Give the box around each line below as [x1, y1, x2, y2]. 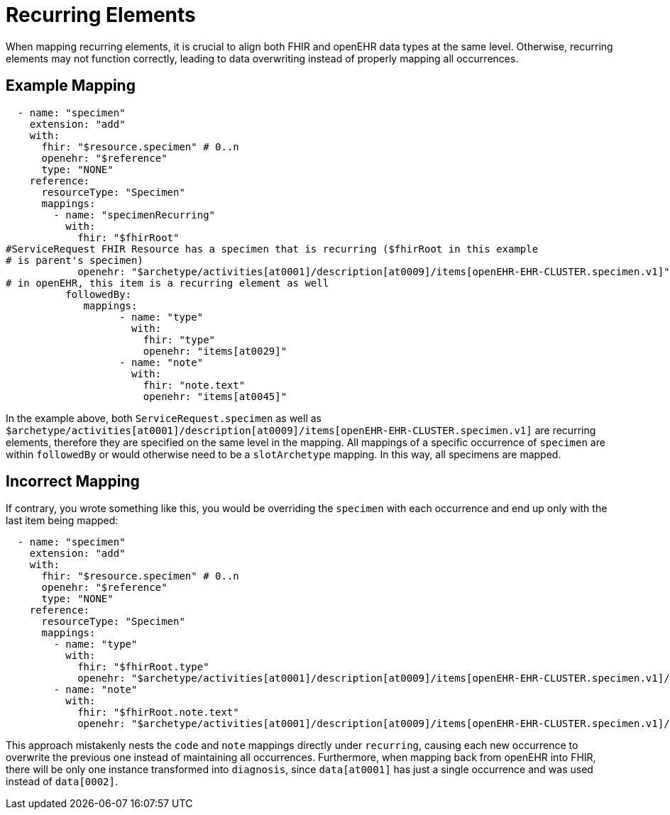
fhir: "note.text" [143, 379, 246, 391]
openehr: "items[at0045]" [143, 390, 287, 402]
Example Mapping [6, 77, 136, 95]
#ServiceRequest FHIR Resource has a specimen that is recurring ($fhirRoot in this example [6, 243, 539, 255]
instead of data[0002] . [6, 775, 119, 788]
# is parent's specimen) [6, 254, 143, 266]
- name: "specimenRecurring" [53, 209, 216, 221]
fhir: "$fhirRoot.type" [77, 661, 209, 673]
